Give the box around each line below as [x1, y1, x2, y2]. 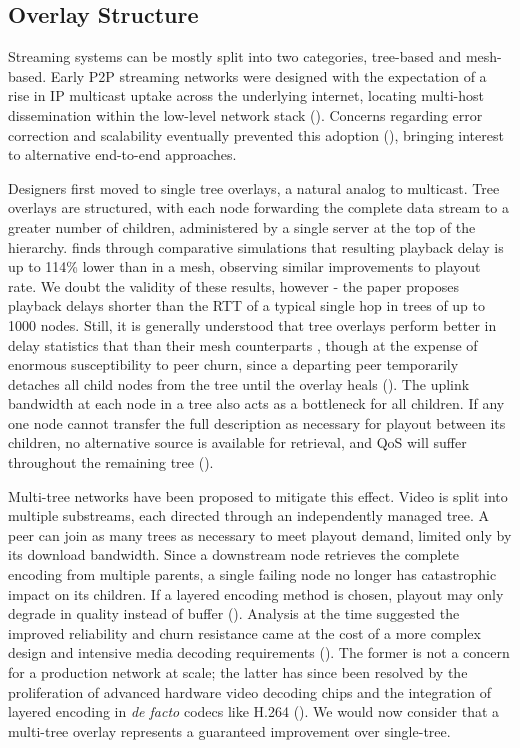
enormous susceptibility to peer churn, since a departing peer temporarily [8, 354, 459, 375]
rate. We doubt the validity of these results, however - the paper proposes [8, 275, 459, 296]
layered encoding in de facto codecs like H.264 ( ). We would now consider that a [8, 701, 500, 722]
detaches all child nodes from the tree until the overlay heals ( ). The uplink [8, 373, 470, 394]
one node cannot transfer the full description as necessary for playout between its [8, 412, 506, 433]
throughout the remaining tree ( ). [8, 452, 214, 473]
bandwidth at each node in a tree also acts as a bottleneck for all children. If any [8, 393, 505, 414]
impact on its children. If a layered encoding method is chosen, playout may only [8, 583, 504, 604]
